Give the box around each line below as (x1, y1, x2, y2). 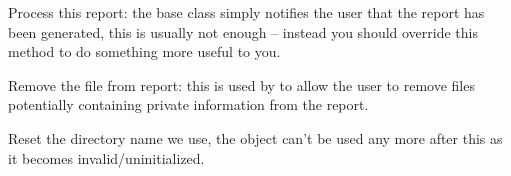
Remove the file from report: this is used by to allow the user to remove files (8, 74, 475, 95)
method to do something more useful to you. (8, 41, 281, 62)
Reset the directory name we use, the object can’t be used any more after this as (8, 127, 503, 148)
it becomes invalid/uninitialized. (8, 147, 205, 168)
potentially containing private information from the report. (8, 94, 369, 115)
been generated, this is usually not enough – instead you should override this (8, 21, 478, 42)
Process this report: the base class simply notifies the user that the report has (8, 2, 485, 22)
